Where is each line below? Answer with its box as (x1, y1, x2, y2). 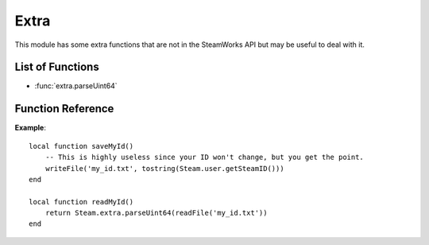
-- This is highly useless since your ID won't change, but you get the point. (44, 153, 365, 162)
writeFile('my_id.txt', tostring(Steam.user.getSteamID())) (44, 164, 285, 173)
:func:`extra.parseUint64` (34, 81, 118, 91)
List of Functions (14, 60, 99, 74)
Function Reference (14, 102, 114, 115)
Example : (14, 123, 47, 133)
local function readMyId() (29, 197, 134, 206)
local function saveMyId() (29, 142, 134, 150)
